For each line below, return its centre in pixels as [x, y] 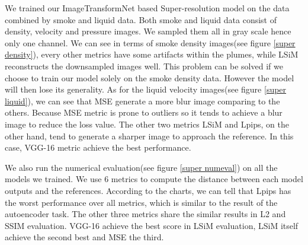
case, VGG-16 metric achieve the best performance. [98, 147]
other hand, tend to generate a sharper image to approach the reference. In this [149, 136]
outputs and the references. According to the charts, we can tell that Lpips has [148, 190]
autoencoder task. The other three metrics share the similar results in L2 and [145, 214]
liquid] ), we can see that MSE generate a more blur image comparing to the [142, 101]
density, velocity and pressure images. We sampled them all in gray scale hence [148, 31]
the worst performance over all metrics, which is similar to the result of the [141, 202]
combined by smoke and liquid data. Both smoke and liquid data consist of [141, 19]
